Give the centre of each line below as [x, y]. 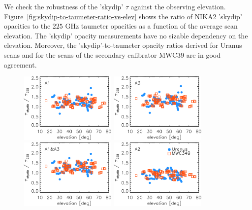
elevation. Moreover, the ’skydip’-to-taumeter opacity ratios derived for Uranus [123, 45]
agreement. [20, 64]
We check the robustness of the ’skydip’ [64, 6]
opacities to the [27, 26]
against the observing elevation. [178, 6]
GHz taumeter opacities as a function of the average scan [151, 26]
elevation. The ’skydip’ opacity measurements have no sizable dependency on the [126, 35]
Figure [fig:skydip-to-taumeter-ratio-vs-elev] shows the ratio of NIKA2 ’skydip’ [123, 16]
